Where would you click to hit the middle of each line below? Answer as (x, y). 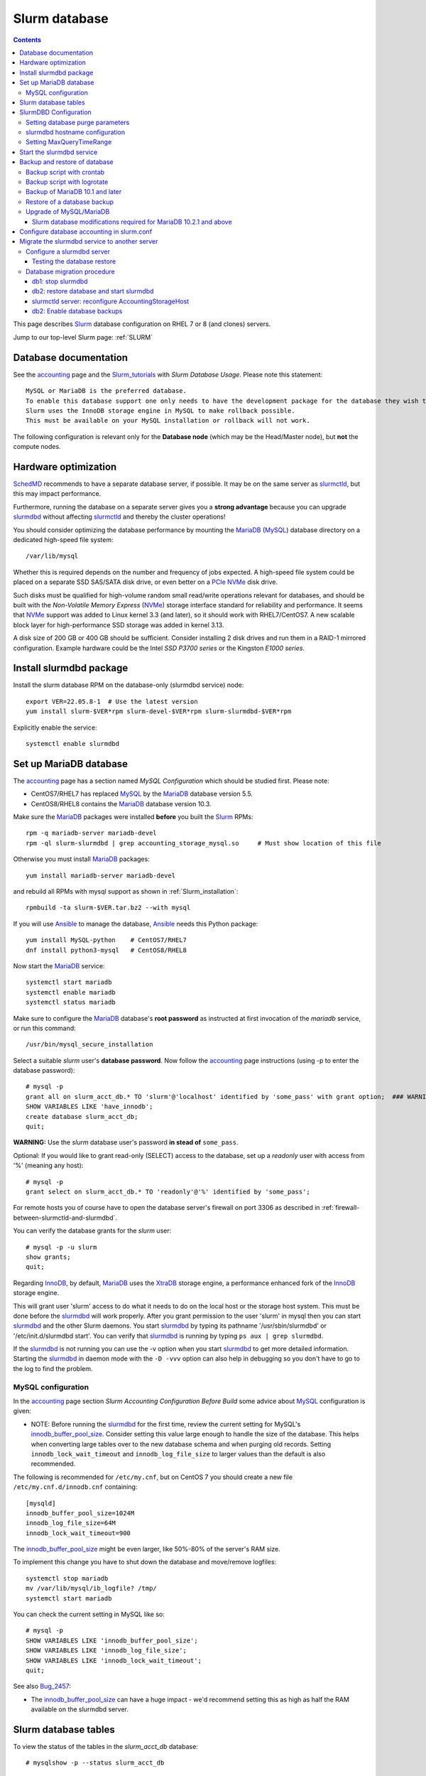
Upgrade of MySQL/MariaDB (68, 212)
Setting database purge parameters (78, 122)
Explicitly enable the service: (55, 727)
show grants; (48, 1257)
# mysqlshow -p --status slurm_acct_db (95, 1763)
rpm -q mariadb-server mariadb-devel (92, 833)
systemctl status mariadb (71, 1002)
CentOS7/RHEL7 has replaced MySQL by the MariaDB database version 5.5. (142, 794)
